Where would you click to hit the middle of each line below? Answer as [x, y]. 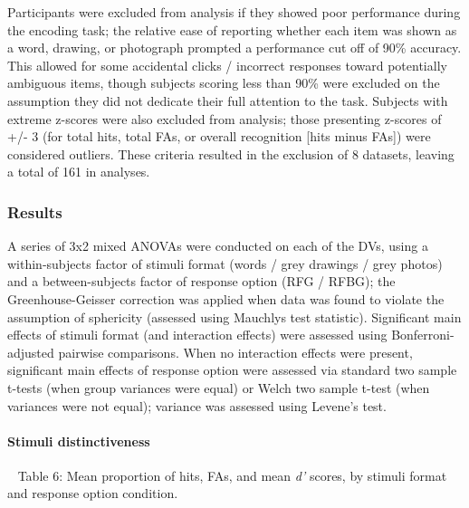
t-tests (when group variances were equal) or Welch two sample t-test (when [219, 387]
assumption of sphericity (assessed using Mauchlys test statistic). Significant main [234, 316]
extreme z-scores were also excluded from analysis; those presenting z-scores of [225, 118]
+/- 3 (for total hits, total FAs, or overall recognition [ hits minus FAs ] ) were [219, 136]
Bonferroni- [423, 335]
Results [35, 211]
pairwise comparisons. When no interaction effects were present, [235, 352]
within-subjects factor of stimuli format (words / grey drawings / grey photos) [225, 263]
